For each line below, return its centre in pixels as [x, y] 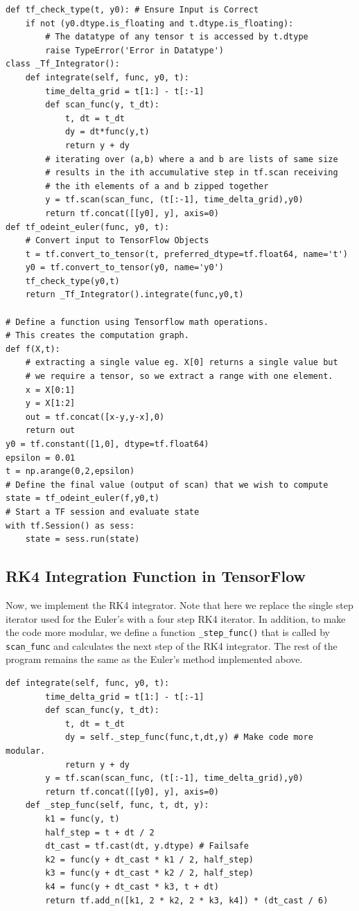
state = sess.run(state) [82, 539]
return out [50, 431]
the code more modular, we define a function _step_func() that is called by [168, 632]
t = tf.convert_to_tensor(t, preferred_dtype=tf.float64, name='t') [186, 254]
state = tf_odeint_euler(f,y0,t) [82, 498]
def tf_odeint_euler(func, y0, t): [88, 227]
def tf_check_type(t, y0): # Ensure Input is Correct [132, 10]
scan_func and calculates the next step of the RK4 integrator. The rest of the [172, 645]
